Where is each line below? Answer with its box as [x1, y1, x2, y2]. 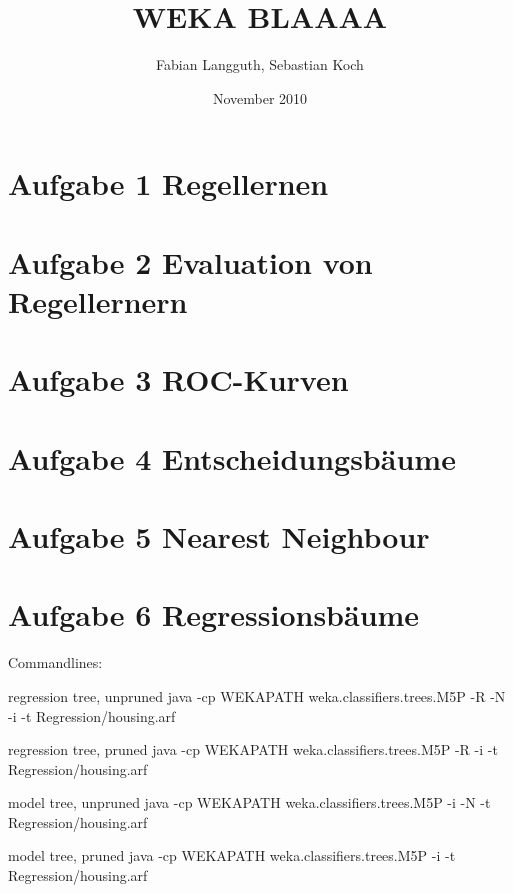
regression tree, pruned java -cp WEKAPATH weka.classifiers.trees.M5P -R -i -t [8, 739, 498, 760]
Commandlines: [8, 652, 103, 673]
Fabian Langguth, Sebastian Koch [156, 54, 364, 75]
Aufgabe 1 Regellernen [8, 163, 329, 204]
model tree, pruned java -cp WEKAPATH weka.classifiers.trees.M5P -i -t [8, 845, 456, 866]
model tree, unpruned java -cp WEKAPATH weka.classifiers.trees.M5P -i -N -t [8, 792, 491, 813]
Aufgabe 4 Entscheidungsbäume [8, 437, 456, 478]
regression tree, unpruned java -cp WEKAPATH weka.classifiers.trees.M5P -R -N [8, 685, 506, 706]
